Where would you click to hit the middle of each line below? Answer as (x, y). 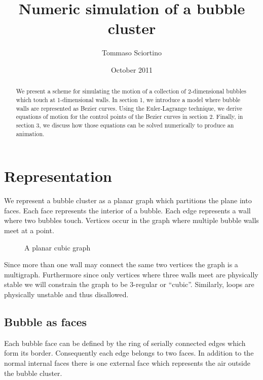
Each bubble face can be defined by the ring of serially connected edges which (125, 343)
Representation (58, 176)
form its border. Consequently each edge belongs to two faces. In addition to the (129, 353)
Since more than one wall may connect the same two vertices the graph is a (121, 264)
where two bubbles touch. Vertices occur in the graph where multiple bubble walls (131, 220)
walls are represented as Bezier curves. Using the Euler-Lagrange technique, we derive (129, 108)
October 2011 (132, 69)
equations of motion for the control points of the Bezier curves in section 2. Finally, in (129, 117)
